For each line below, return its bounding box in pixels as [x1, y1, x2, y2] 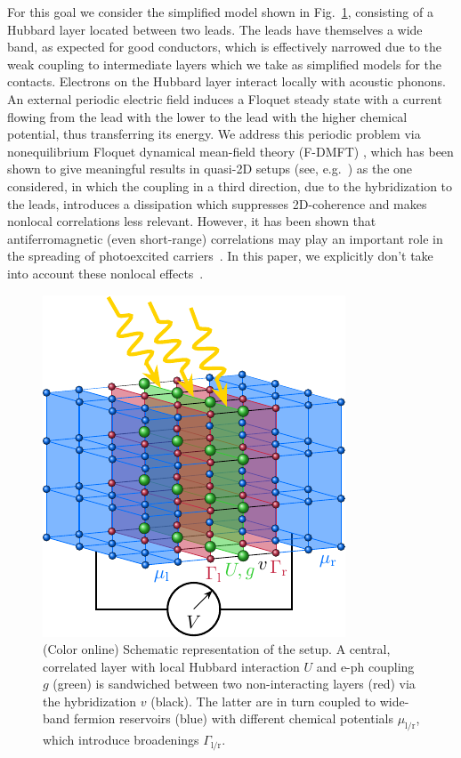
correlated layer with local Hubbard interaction [43, 657, 300, 675]
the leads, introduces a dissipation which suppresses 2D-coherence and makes [7, 194, 427, 213]
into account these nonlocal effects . [7, 263, 204, 282]
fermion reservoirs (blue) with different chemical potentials [74, 709, 393, 728]
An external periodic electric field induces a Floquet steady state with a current [7, 89, 442, 108]
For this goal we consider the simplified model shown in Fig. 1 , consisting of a [7, 3, 433, 20]
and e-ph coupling [316, 657, 415, 675]
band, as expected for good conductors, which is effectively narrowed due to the [7, 37, 442, 56]
